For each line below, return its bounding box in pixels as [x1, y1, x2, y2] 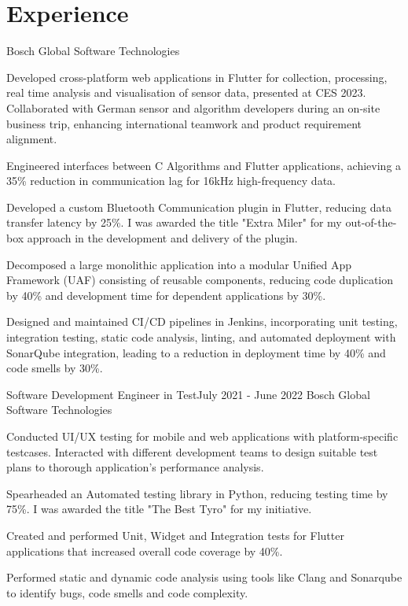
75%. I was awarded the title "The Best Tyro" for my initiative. [6, 501, 312, 517]
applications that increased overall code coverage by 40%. [6, 542, 283, 559]
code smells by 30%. [6, 360, 103, 376]
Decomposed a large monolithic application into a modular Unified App [6, 256, 352, 272]
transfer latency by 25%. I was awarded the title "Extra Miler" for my [6, 214, 342, 231]
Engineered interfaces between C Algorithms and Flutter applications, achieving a [6, 157, 402, 173]
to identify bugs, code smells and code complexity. [6, 584, 248, 600]
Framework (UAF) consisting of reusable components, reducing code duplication [6, 272, 394, 288]
